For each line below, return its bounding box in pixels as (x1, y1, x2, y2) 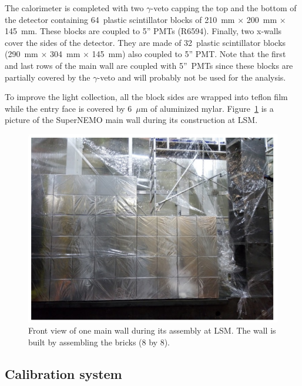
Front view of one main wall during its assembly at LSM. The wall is (28, 324, 276, 337)
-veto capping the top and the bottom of (150, 2, 297, 14)
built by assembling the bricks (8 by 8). (28, 335, 170, 348)
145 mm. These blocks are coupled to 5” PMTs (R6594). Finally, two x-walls (5, 25, 282, 37)
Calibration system (5, 364, 122, 382)
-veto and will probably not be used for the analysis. (97, 71, 286, 83)
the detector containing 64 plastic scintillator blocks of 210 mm (5, 13, 235, 25)
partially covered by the (5, 71, 90, 83)
